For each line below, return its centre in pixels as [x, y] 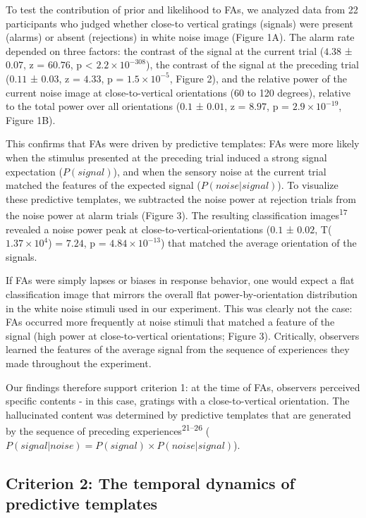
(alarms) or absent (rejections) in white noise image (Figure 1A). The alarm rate [180, 37]
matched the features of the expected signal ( [103, 185]
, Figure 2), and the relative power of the [258, 78]
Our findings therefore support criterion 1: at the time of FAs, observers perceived [183, 387]
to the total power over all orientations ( [93, 106]
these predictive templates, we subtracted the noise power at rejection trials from [181, 198]
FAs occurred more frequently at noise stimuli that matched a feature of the [170, 322]
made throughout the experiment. [79, 363]
